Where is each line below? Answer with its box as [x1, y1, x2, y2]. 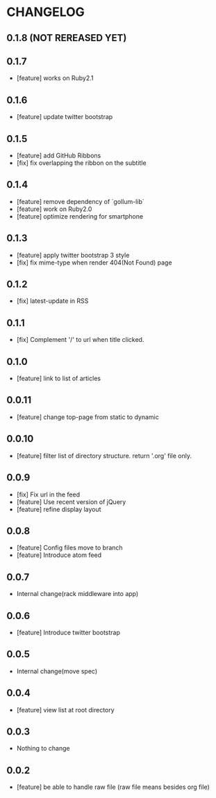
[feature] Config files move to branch [16, 544, 123, 552]
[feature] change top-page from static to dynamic [16, 412, 159, 421]
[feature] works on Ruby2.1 [16, 74, 94, 82]
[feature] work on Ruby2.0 [16, 205, 92, 213]
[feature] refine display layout [16, 505, 101, 513]
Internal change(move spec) [16, 666, 98, 675]
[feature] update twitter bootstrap [16, 113, 113, 121]
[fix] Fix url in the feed [16, 490, 81, 499]
